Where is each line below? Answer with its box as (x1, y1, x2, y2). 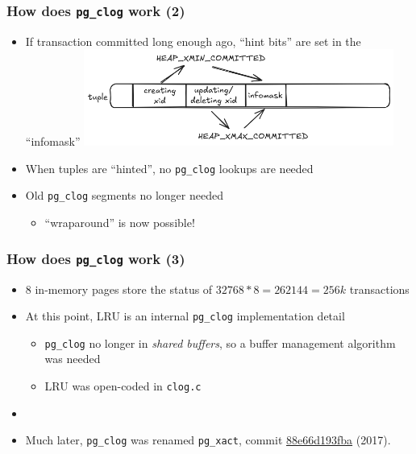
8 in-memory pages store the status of (25, 280, 213, 297)
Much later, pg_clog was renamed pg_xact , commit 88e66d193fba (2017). (25, 431, 391, 448)
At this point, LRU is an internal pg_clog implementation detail (25, 307, 345, 324)
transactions (349, 280, 410, 297)
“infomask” (25, 133, 81, 150)
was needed (44, 350, 101, 367)
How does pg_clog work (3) (6, 248, 185, 268)
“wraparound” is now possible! (44, 214, 195, 231)
